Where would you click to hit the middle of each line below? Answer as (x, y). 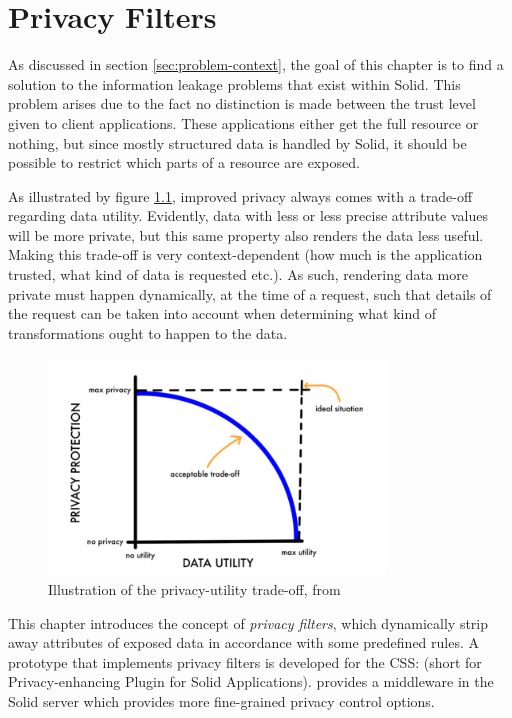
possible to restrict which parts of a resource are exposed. (184, 162)
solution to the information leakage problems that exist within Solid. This (234, 83)
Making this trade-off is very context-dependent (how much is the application (245, 254)
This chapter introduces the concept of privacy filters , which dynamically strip (248, 622)
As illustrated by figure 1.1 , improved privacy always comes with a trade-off (240, 195)
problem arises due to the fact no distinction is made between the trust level (242, 103)
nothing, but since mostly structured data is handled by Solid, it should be (237, 142)
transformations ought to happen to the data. (148, 332)
